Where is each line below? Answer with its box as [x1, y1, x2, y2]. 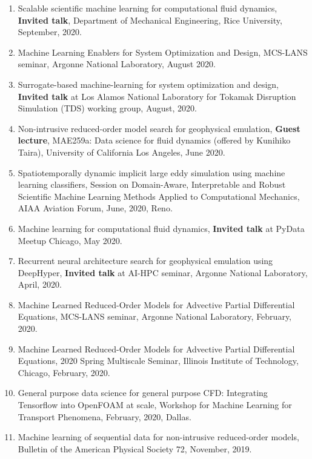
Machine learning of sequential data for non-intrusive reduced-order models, [18, 431, 299, 443]
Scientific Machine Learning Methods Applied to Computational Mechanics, [18, 190, 300, 202]
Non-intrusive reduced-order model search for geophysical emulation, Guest [18, 122, 300, 134]
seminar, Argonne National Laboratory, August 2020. [18, 58, 216, 70]
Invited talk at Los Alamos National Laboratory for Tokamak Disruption [18, 90, 296, 102]
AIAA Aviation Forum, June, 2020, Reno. [18, 202, 173, 214]
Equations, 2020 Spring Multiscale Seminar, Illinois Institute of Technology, [18, 354, 299, 367]
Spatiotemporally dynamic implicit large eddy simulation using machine [18, 166, 285, 179]
